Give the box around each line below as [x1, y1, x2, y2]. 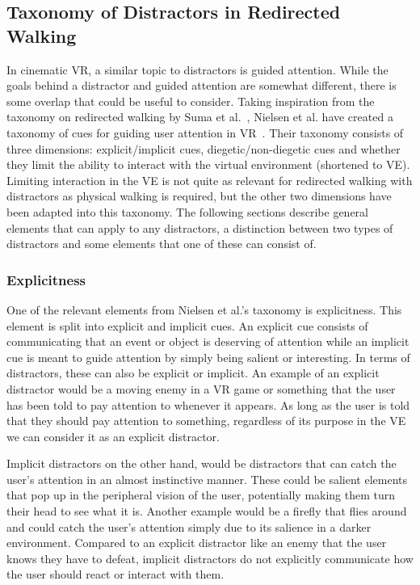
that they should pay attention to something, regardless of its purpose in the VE [6, 412, 406, 429]
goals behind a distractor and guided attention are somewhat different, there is [6, 77, 397, 94]
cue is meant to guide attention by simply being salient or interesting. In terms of [6, 348, 410, 365]
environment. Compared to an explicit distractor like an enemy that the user [6, 534, 387, 551]
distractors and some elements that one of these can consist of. [6, 235, 317, 252]
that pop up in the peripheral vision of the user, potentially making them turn [6, 486, 396, 503]
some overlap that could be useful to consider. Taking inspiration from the [6, 92, 375, 109]
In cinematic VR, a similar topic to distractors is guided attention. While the [6, 61, 388, 78]
